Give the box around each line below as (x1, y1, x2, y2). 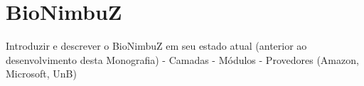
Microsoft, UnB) (6, 66, 77, 81)
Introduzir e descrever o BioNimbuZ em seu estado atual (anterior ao (6, 38, 307, 53)
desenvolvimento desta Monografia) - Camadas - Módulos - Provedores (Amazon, (6, 52, 359, 67)
